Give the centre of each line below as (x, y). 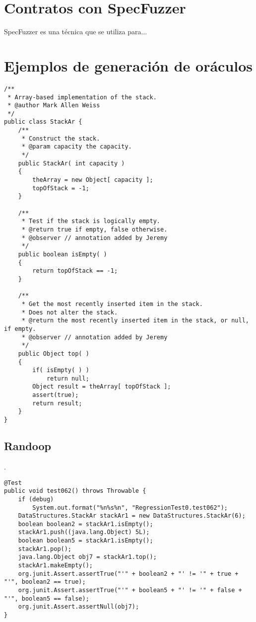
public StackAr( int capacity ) (71, 163)
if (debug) (36, 499)
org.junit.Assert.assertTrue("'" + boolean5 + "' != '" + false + (130, 590)
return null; (68, 378)
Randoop (28, 446)
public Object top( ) (54, 353)
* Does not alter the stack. (70, 312)
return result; (57, 403)
